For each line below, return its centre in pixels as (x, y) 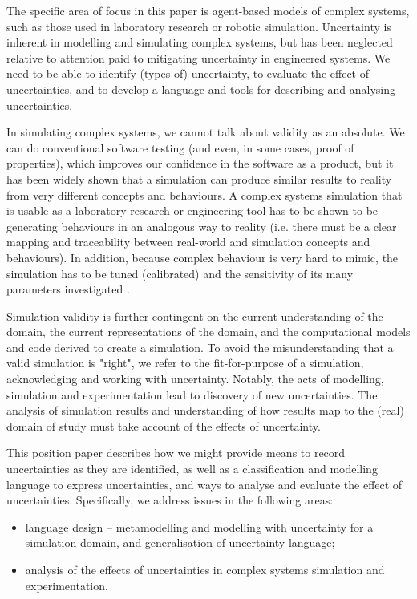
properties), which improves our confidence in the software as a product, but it (200, 163)
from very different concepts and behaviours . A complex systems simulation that (204, 194)
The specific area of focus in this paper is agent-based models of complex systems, (208, 10)
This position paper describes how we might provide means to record (176, 453)
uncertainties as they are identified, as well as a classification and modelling (192, 469)
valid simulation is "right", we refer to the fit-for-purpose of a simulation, (185, 363)
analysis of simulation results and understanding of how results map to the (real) (205, 410)
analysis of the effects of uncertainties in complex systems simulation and (205, 569)
